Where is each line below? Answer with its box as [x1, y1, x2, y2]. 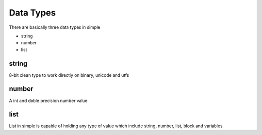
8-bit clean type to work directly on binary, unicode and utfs [9, 72, 130, 78]
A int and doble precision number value [9, 98, 88, 103]
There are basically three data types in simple [9, 24, 100, 30]
